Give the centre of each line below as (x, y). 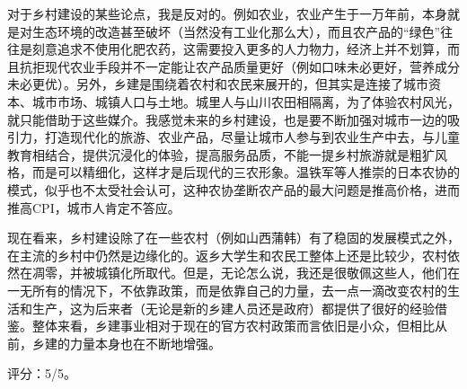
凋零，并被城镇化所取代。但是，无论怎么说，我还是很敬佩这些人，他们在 (246, 273)
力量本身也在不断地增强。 (145, 343)
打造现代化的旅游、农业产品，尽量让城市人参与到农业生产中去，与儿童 (252, 137)
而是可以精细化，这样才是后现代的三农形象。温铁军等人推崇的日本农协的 (246, 172)
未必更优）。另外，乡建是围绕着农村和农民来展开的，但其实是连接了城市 (218, 84)
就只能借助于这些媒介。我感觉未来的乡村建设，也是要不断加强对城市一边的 (227, 119)
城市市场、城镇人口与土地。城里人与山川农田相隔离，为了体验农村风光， (246, 101)
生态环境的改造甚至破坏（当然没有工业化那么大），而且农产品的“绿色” (236, 31)
